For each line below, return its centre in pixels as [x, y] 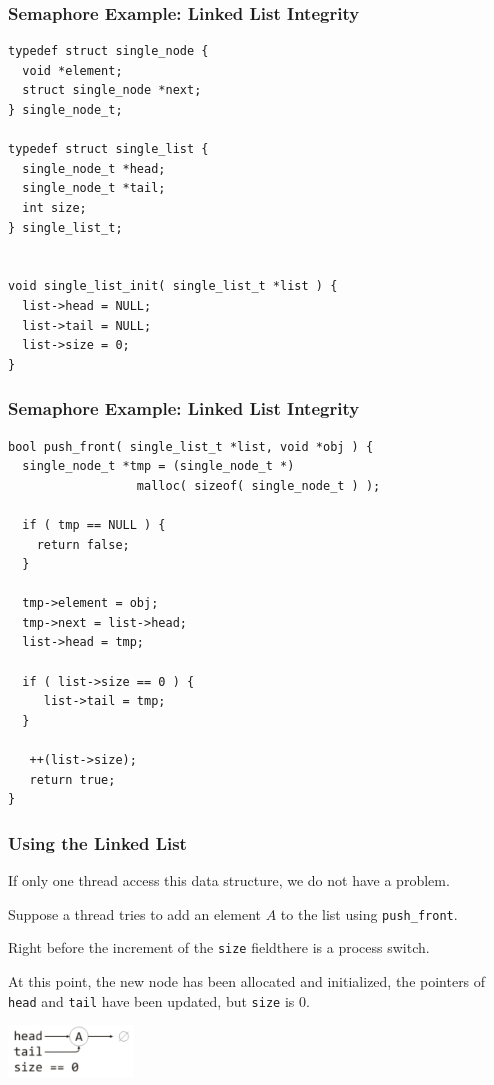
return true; [72, 779]
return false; [83, 544]
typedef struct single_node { [108, 51]
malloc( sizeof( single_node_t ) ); [258, 485]
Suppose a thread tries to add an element [135, 913]
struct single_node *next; [112, 90]
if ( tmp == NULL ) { [94, 524]
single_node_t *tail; [94, 188]
